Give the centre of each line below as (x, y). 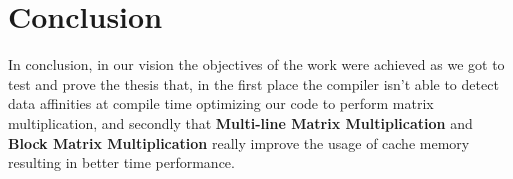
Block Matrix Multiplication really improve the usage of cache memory (239, 142)
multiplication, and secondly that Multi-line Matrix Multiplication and (240, 122)
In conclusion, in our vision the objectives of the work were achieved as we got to (256, 64)
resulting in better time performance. (121, 162)
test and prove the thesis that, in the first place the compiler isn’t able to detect (253, 83)
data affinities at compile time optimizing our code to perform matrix (221, 103)
